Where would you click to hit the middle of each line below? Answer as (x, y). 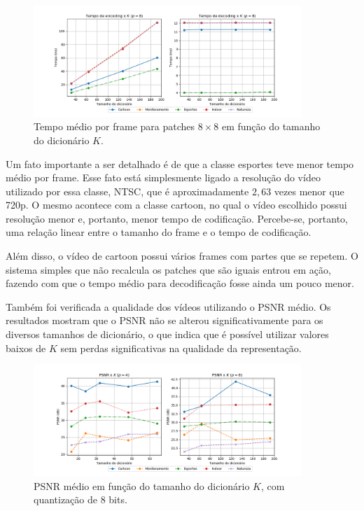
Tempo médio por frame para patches (114, 126)
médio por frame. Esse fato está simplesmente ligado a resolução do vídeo (163, 177)
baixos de (26, 348)
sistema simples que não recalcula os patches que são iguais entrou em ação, (168, 269)
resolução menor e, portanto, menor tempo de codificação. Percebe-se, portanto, (177, 218)
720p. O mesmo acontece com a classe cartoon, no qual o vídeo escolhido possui (176, 205)
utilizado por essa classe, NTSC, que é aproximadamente (127, 191)
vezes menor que (309, 191)
